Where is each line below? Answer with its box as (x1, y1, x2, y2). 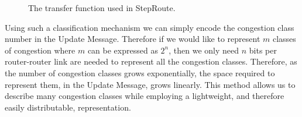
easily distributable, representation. (5, 101, 131, 113)
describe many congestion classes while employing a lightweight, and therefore (5, 90, 284, 102)
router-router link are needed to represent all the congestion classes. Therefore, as (5, 55, 297, 68)
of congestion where (5, 44, 75, 56)
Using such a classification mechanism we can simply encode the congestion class (5, 21, 294, 33)
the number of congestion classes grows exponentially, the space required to (5, 66, 275, 79)
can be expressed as (87, 44, 158, 56)
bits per (249, 44, 277, 56)
